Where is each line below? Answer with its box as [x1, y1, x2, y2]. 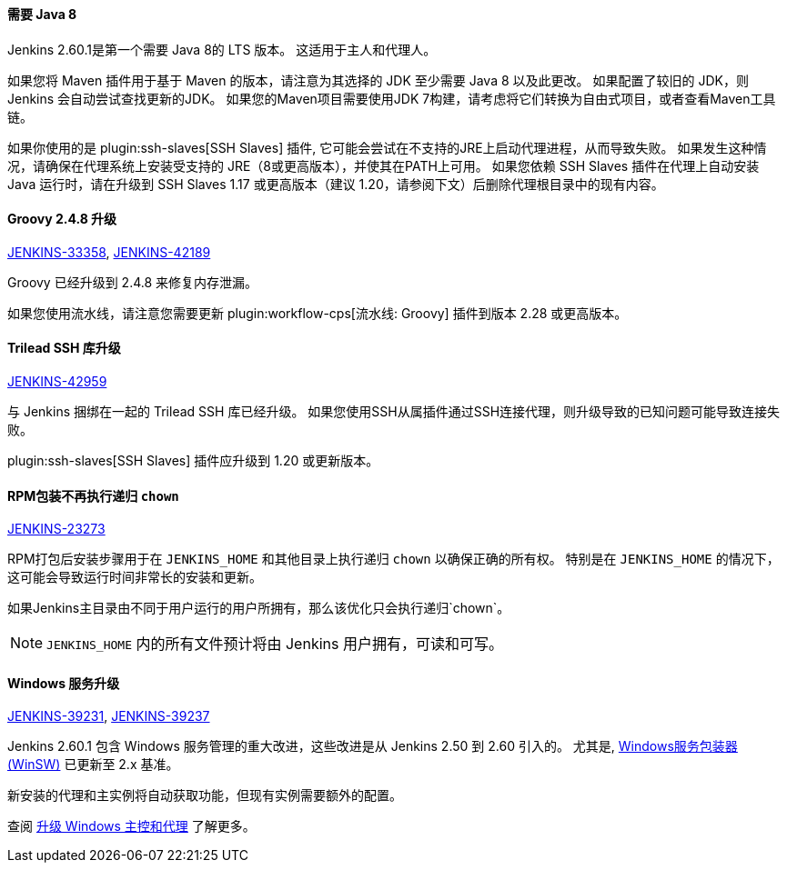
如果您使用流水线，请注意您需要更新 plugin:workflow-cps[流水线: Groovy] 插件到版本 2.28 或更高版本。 [7, 305, 628, 321]
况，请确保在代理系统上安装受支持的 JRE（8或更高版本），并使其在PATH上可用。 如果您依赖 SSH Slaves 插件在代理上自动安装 [7, 157, 760, 174]
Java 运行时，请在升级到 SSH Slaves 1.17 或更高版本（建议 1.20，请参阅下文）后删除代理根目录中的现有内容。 [7, 175, 664, 192]
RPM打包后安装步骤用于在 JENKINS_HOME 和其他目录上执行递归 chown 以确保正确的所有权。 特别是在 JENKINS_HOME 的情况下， [7, 551, 780, 567]
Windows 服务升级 [7, 675, 120, 691]
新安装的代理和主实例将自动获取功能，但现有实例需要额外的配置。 [7, 787, 402, 804]
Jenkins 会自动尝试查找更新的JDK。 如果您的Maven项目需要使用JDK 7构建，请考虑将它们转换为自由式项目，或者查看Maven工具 [7, 90, 776, 106]
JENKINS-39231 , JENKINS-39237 [7, 708, 210, 725]
